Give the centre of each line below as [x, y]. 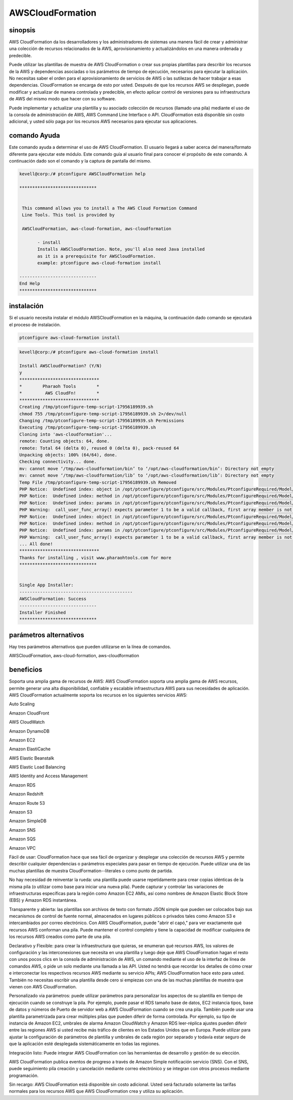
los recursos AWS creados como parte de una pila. [60, 937]
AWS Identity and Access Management [48, 776]
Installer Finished [42, 612]
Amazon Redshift [26, 794]
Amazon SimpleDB [28, 821]
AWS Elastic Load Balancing [37, 767]
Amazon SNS [22, 830]
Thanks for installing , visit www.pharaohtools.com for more [95, 558]
